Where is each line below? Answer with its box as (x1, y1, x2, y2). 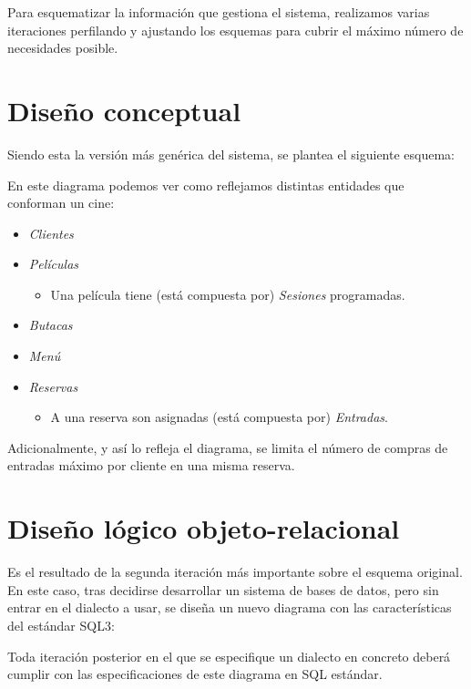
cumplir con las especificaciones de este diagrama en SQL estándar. (7, 664, 383, 684)
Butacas (28, 315, 73, 334)
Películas (28, 254, 79, 273)
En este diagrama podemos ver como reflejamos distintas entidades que (7, 175, 404, 194)
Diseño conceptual (7, 91, 241, 129)
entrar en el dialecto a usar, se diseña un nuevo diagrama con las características (7, 598, 452, 617)
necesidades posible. (7, 38, 118, 57)
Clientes (28, 223, 74, 242)
